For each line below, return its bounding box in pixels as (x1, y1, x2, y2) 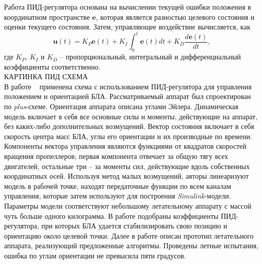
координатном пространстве (4, 11, 90, 22)
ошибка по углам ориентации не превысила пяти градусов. (4, 250, 186, 260)
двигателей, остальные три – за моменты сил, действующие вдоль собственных (4, 160, 250, 171)
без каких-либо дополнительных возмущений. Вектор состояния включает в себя (4, 121, 254, 131)
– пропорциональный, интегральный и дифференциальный (59, 51, 241, 62)
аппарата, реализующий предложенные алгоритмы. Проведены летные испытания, (4, 240, 258, 251)
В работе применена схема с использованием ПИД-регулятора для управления (4, 81, 252, 91)
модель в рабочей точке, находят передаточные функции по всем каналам (4, 180, 232, 191)
